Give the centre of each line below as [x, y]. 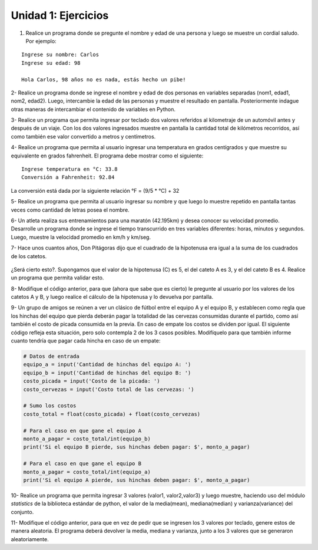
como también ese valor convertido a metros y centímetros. [83, 136]
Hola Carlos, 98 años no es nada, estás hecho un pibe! [104, 79]
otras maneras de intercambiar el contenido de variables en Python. [93, 109]
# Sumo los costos [50, 406]
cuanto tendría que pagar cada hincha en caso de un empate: [86, 341]
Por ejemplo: [41, 41]
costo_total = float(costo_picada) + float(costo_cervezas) [112, 414]
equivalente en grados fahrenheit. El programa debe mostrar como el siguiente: [107, 156]
